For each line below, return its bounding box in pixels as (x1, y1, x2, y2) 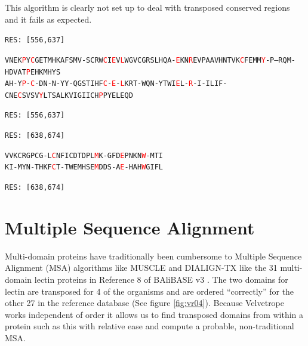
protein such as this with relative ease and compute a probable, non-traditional (5, 320, 294, 332)
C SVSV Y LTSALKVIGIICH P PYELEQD (17, 91, 133, 100)
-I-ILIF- (193, 79, 227, 88)
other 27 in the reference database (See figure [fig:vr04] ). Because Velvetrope (5, 296, 285, 309)
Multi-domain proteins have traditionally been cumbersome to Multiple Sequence (5, 249, 302, 262)
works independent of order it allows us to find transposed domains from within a (5, 308, 304, 320)
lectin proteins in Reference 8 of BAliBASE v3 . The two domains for (34, 273, 288, 286)
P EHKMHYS (26, 67, 61, 76)
